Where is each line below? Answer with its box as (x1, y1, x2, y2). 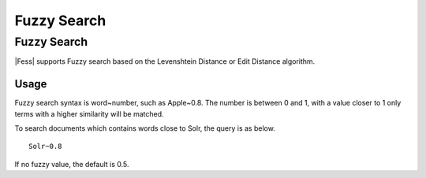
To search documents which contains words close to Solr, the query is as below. (14, 124, 275, 133)
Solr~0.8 (28, 142, 62, 151)
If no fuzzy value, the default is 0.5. (14, 159, 129, 169)
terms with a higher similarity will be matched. (14, 109, 165, 118)
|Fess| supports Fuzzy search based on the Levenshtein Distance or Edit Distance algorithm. (14, 57, 316, 66)
